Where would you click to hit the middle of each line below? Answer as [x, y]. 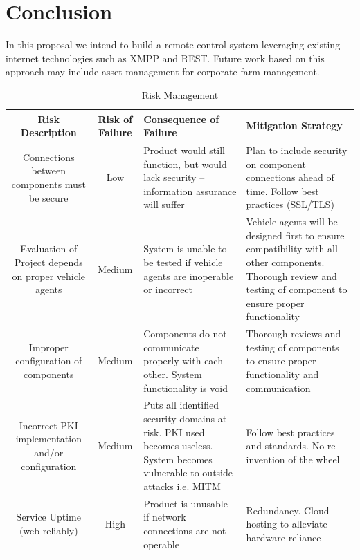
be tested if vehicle [183, 262]
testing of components [292, 347]
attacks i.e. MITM [182, 486]
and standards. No [285, 446]
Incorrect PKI [48, 425]
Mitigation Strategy [294, 125]
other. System [173, 374]
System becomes [178, 459]
